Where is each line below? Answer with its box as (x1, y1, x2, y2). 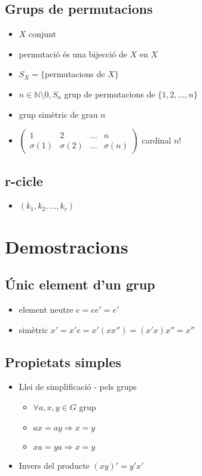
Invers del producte (19, 459, 90, 471)
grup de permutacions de (64, 87, 155, 100)
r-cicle (5, 171, 43, 190)
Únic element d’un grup (5, 275, 155, 294)
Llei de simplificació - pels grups (19, 380, 137, 393)
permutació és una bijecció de (19, 47, 127, 60)
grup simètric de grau (19, 108, 98, 120)
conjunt (29, 28, 56, 40)
